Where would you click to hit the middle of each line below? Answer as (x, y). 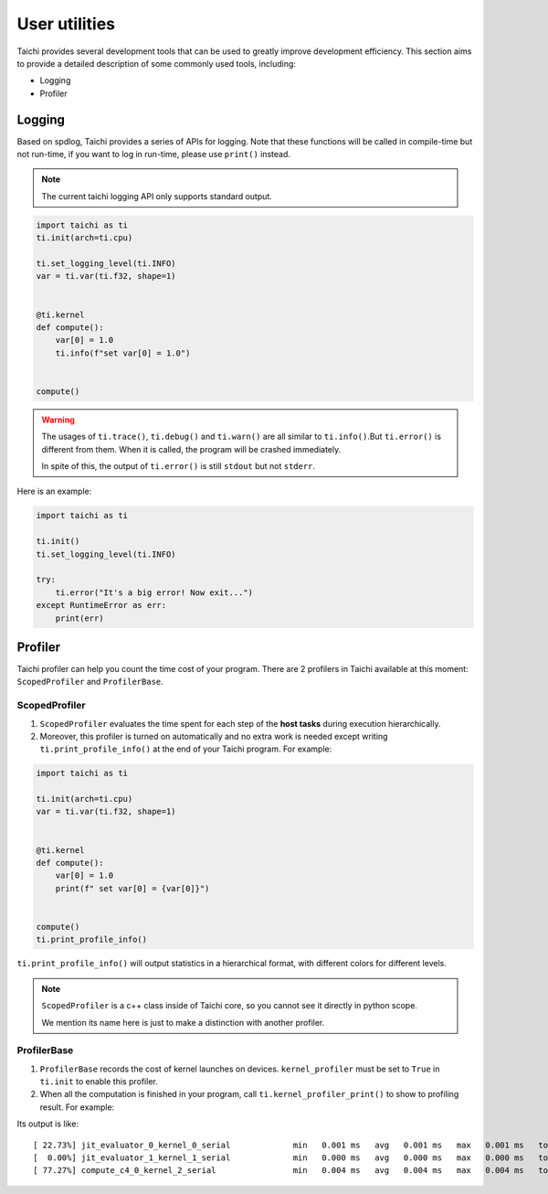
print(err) (79, 618)
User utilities (66, 24)
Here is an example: (54, 491)
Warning (58, 420)
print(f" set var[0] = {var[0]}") (132, 888)
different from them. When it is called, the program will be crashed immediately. (191, 449)
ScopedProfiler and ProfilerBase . (90, 682)
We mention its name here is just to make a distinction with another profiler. (183, 1022)
